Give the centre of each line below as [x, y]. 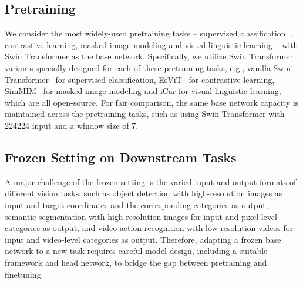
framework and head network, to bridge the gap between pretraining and [136, 262]
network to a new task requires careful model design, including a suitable [136, 251]
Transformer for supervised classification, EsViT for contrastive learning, [140, 79]
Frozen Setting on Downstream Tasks [121, 157]
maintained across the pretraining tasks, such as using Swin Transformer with [145, 114]
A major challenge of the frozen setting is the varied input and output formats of [151, 181]
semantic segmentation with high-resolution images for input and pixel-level [141, 216]
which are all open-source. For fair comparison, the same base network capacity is [152, 102]
